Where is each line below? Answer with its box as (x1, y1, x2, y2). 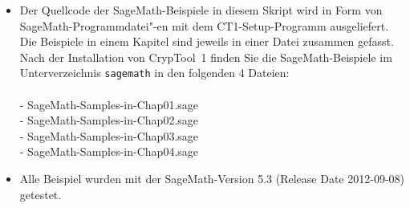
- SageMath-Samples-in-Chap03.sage (19, 127, 199, 144)
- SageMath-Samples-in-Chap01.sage (19, 96, 199, 112)
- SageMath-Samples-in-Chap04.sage (19, 143, 199, 160)
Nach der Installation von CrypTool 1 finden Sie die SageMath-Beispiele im (19, 48, 392, 65)
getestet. (19, 186, 62, 202)
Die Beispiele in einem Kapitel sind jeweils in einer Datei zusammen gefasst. (19, 33, 394, 50)
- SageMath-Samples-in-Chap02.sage (19, 112, 199, 128)
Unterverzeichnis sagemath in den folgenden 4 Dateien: (19, 64, 290, 81)
